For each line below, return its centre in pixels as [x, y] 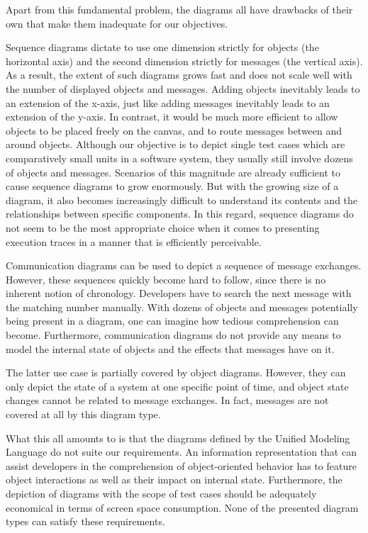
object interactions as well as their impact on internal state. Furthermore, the [174, 479]
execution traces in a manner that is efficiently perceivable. [134, 241]
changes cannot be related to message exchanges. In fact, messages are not [167, 400]
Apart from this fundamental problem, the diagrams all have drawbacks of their [179, 9]
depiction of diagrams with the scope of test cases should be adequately [161, 493]
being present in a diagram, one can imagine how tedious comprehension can [172, 321]
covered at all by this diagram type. [83, 414]
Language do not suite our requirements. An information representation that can [181, 452]
